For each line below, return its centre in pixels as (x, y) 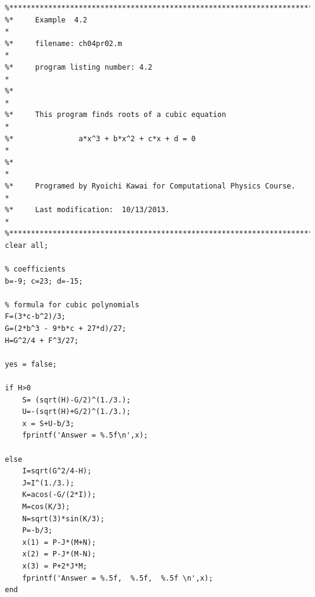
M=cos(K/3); (46, 506)
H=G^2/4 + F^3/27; (42, 340)
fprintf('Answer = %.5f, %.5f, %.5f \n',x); (118, 578)
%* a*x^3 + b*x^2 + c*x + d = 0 (100, 138)
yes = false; (31, 364)
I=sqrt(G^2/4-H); (57, 471)
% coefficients (35, 269)
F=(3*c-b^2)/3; (35, 317)
